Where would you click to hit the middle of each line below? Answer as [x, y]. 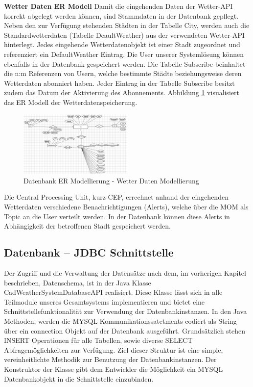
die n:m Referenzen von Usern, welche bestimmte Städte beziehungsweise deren [123, 73]
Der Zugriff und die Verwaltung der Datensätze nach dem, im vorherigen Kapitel [125, 273]
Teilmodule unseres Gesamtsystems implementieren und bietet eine [104, 301]
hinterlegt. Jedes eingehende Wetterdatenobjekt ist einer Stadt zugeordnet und [122, 44]
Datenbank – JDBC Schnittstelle [89, 252]
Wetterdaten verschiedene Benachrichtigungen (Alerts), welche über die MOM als [126, 207]
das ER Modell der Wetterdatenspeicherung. [71, 102]
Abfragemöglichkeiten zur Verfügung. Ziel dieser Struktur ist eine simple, [114, 349]
